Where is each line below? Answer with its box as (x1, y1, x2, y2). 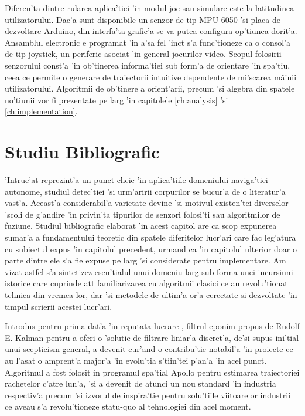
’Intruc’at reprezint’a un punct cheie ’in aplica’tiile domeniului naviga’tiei (5, 174, 268, 186)
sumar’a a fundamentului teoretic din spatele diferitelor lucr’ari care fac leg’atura (5, 231, 296, 243)
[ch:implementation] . (5, 105, 78, 117)
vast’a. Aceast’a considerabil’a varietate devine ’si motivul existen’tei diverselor (5, 197, 289, 209)
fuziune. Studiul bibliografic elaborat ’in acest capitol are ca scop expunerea (5, 219, 277, 232)
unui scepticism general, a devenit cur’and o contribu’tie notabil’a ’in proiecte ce (5, 343, 293, 355)
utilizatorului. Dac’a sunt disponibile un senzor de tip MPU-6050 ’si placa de (5, 13, 280, 25)
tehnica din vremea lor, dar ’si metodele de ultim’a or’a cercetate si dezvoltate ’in (5, 289, 297, 300)
